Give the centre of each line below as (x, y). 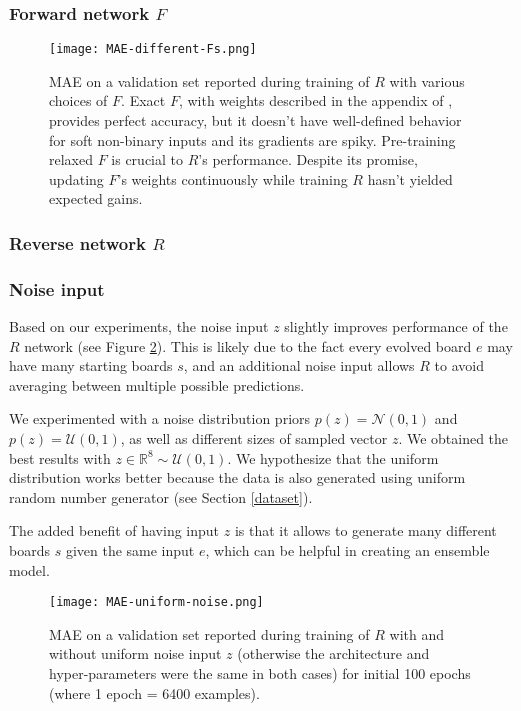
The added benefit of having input (114, 530)
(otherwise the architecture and (333, 653)
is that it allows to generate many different (365, 530)
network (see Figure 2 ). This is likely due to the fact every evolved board (248, 345)
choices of (78, 100)
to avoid (459, 365)
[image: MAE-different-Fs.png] (153, 49)
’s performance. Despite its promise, (308, 159)
